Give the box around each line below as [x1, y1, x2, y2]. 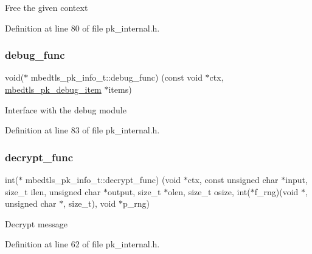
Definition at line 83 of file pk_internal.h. [5, 124, 160, 136]
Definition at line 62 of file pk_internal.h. [5, 238, 160, 250]
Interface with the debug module [5, 103, 127, 116]
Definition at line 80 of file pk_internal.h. [5, 21, 160, 34]
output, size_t [107, 185, 161, 198]
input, [285, 173, 308, 185]
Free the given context [5, 1, 88, 13]
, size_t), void [63, 197, 116, 210]
